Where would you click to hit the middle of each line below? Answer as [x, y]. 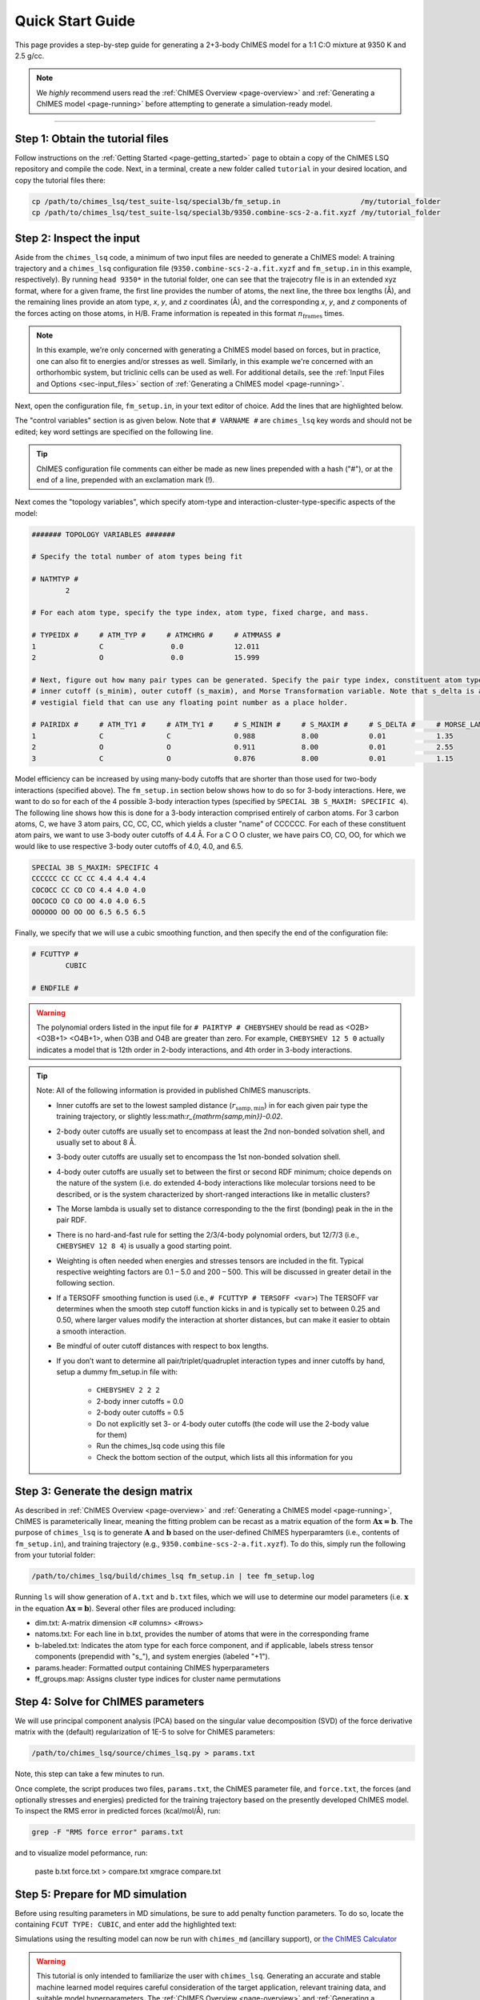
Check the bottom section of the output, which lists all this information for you [225, 1457]
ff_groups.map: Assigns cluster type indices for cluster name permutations [158, 1678]
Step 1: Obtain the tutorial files [92, 139]
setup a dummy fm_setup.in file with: [117, 1372]
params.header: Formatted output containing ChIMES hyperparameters [152, 1667]
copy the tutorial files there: [60, 180]
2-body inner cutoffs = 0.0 [140, 1401]
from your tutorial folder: [55, 1555]
